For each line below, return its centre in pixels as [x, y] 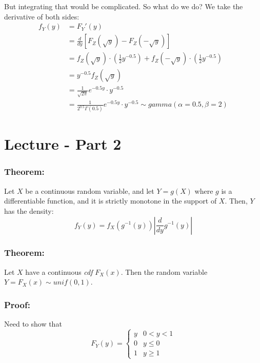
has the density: [29, 210]
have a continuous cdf [59, 271]
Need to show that [33, 324]
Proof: [17, 304]
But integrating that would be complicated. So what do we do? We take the [124, 6]
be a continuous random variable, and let [90, 190]
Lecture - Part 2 [63, 144]
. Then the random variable [164, 271]
